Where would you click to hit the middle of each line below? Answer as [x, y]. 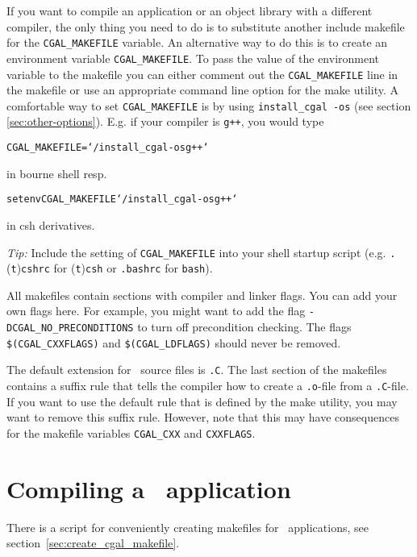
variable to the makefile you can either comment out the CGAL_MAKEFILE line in [202, 74]
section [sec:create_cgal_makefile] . [93, 543]
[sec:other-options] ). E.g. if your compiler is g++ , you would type [165, 121]
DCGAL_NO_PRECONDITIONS [70, 328]
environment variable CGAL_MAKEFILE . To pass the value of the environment [193, 58]
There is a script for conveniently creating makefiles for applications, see [188, 527]
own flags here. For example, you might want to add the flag [156, 311]
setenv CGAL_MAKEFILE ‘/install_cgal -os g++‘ [122, 200]
